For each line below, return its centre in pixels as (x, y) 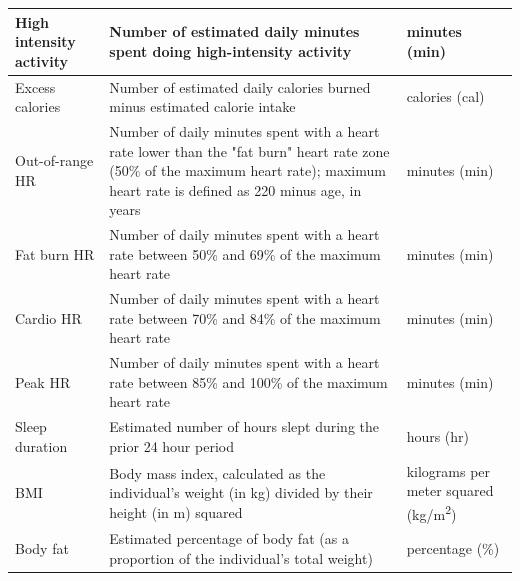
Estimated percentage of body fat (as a (229, 538)
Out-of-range (54, 160)
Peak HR (43, 381)
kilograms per (448, 470)
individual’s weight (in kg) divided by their (241, 492)
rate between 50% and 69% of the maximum (245, 253)
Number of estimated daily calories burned (240, 86)
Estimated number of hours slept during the (244, 426)
